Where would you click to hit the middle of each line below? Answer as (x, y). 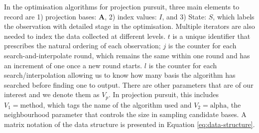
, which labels (234, 16)
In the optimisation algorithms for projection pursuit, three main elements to (122, 6)
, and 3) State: (184, 16)
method (32, 105)
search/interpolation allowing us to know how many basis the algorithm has (120, 75)
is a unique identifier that (211, 36)
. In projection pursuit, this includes (164, 94)
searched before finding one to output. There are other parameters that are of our (129, 84)
